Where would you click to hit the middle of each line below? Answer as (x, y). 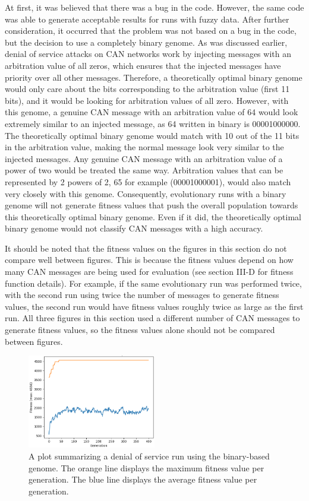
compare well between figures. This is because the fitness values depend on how (149, 260)
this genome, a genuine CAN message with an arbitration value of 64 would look (152, 112)
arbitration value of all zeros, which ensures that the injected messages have (143, 65)
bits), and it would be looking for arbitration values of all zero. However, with (147, 100)
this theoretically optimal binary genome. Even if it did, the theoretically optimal (153, 216)
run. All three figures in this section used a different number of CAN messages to (152, 318)
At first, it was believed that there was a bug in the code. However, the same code (154, 7)
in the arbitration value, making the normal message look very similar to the (144, 147)
